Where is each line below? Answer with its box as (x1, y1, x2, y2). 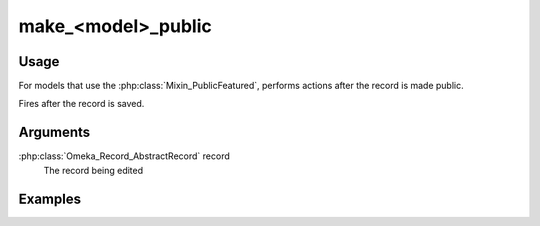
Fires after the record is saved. (18, 98, 145, 110)
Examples (18, 190, 82, 207)
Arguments (18, 124, 91, 141)
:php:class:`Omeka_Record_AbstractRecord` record (18, 150, 230, 162)
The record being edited (43, 164, 144, 176)
